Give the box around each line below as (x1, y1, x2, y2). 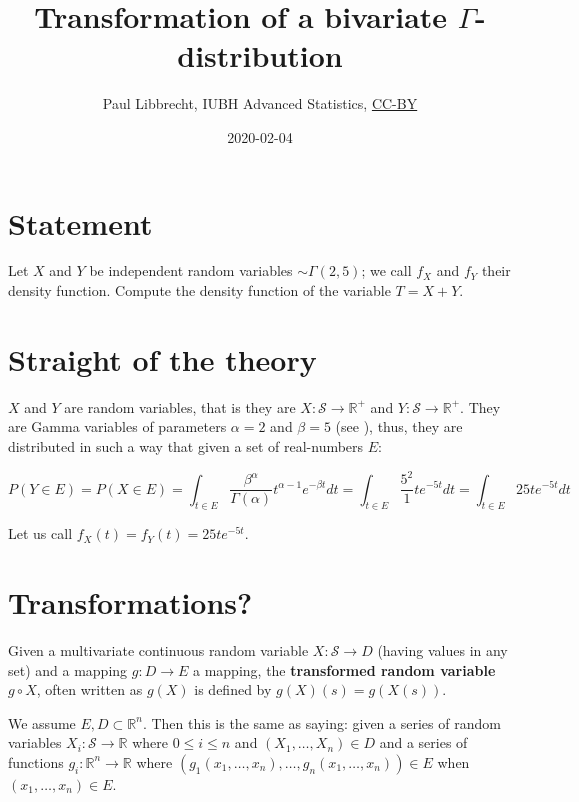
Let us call (8, 523, 73, 544)
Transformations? (8, 582, 253, 623)
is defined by (194, 679, 272, 700)
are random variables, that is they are (64, 396, 296, 417)
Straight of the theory (8, 338, 317, 379)
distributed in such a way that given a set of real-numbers (8, 435, 364, 456)
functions (8, 751, 64, 772)
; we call (361, 260, 412, 281)
